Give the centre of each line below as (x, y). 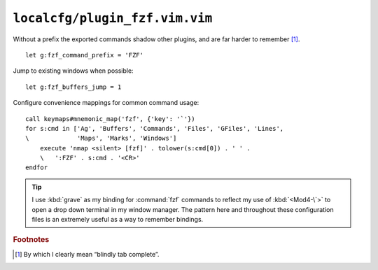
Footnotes (31, 240)
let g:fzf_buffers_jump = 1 (73, 87)
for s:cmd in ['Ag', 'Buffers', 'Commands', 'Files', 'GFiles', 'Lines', (155, 128)
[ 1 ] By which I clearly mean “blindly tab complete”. (87, 254)
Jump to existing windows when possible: (73, 71)
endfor (37, 168)
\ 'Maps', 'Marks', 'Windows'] (101, 138)
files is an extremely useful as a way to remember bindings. (118, 220)
